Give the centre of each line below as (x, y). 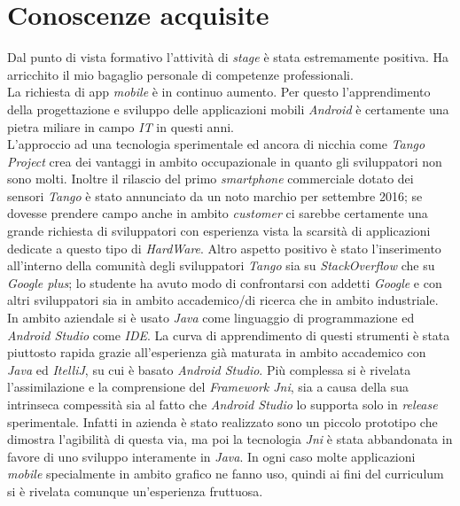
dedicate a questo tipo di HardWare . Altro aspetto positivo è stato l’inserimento (224, 248)
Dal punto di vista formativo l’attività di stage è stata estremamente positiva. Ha (228, 57)
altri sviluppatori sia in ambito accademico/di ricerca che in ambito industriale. (223, 300)
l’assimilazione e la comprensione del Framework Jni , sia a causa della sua (208, 387)
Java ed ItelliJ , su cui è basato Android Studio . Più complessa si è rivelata (209, 369)
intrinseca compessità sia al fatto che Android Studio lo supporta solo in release (222, 404)
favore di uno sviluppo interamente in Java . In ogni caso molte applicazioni (211, 456)
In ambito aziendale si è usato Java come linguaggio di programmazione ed (211, 318)
